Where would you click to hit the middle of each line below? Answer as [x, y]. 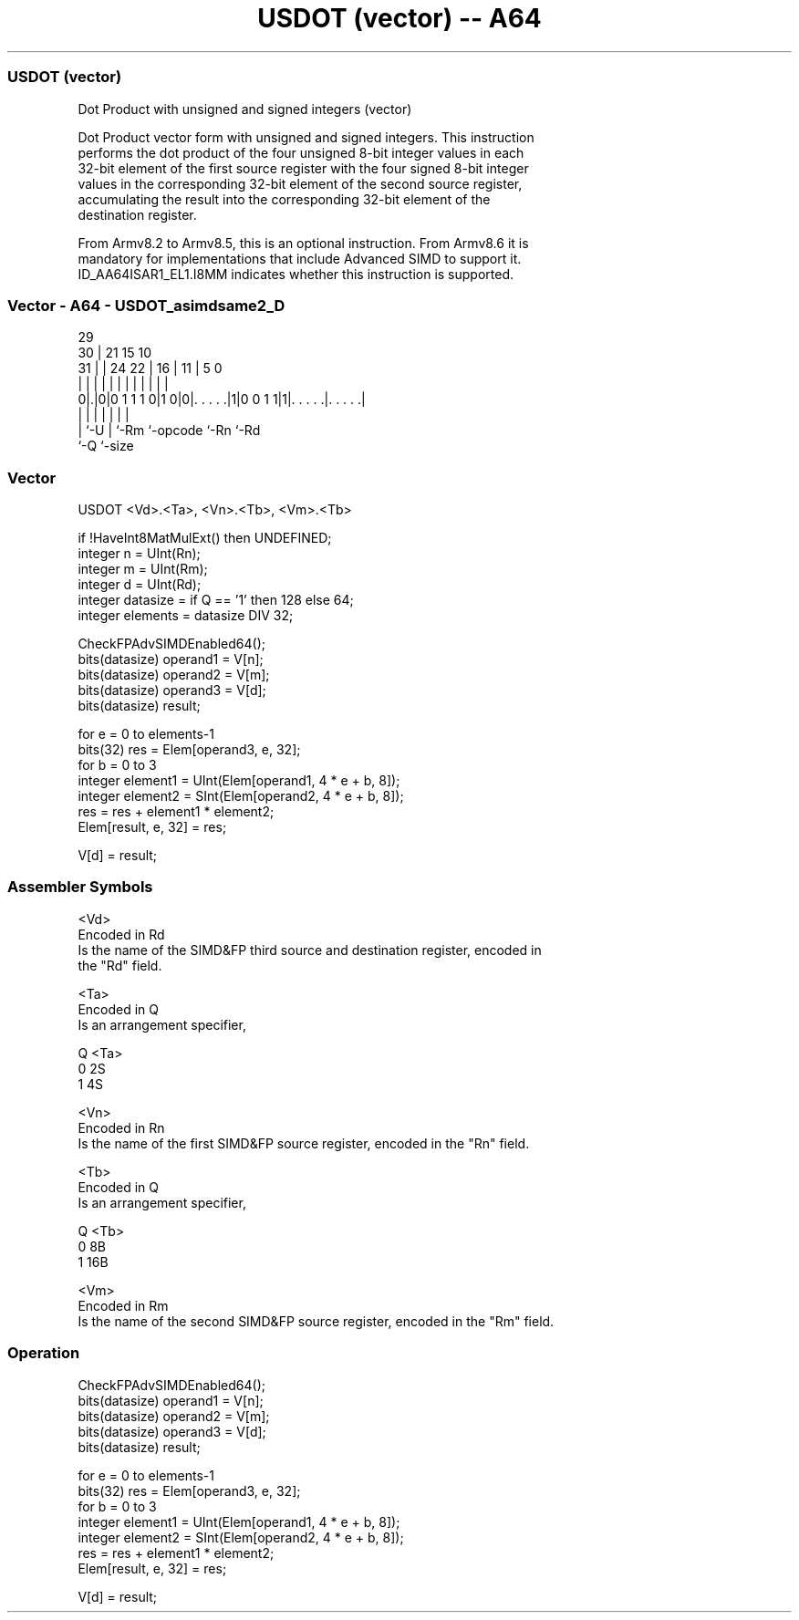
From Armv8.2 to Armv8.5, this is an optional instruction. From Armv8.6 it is [303, 243]
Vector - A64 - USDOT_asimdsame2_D [146, 305]
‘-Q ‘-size [106, 446]
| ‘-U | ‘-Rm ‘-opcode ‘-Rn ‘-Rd [169, 431]
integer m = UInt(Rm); [143, 569]
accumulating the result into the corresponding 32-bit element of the [284, 199]
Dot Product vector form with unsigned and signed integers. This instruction [306, 137]
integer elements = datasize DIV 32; [186, 615]
